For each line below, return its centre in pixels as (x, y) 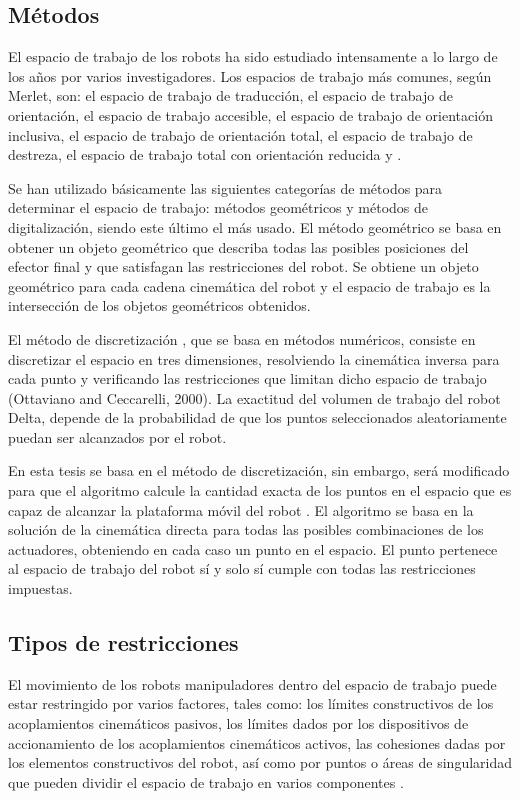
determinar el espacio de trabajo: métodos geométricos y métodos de (218, 207)
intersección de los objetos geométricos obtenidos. (159, 305)
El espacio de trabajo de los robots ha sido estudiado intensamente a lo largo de (253, 56)
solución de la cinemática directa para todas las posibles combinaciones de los (246, 529)
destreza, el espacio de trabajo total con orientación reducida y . (205, 154)
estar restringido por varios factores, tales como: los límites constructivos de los (251, 703)
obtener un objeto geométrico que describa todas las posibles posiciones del (238, 246)
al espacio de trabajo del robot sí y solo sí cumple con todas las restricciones (242, 568)
